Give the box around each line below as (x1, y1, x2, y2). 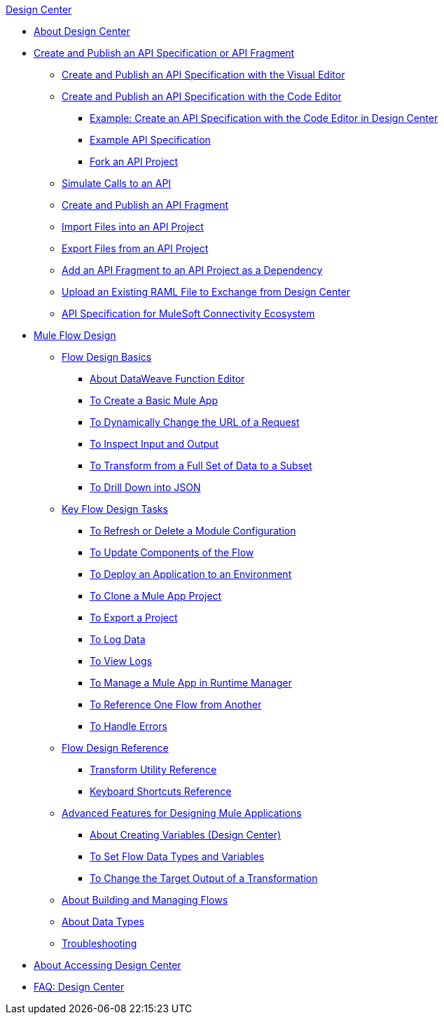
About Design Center (34, 25, 130, 37)
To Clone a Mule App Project (90, 590, 222, 602)
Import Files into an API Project (62, 221, 204, 233)
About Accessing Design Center (34, 959, 181, 971)
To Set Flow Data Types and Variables (90, 850, 265, 862)
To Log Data (90, 633, 146, 645)
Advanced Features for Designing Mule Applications (62, 807, 302, 819)
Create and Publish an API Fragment (62, 199, 229, 211)
